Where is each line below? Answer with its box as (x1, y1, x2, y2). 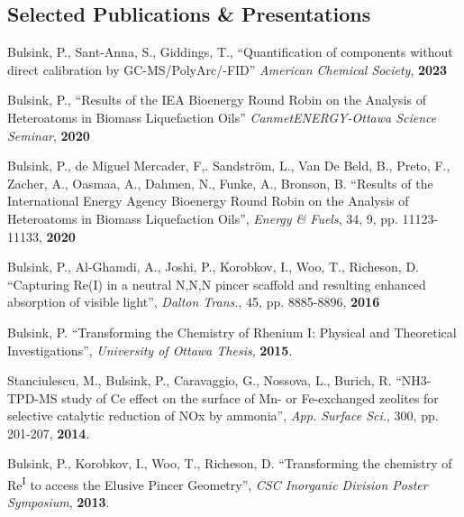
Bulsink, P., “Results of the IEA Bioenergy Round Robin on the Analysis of (7, 90, 426, 109)
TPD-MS (7, 388, 58, 407)
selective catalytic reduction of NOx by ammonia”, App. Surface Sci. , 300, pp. (7, 406, 439, 425)
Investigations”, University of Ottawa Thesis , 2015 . (7, 340, 293, 359)
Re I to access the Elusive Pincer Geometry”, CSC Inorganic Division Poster (7, 473, 428, 494)
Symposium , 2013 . (7, 493, 110, 512)
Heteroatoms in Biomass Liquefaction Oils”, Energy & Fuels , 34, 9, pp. (7, 208, 398, 227)
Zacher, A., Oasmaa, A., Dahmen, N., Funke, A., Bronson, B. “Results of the (7, 173, 433, 192)
